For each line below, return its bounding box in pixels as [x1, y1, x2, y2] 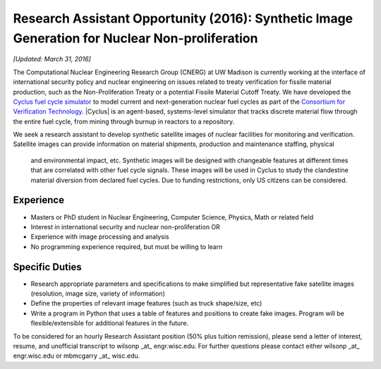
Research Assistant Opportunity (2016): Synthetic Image [13, 11, 353, 26]
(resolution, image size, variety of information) [30, 289, 165, 298]
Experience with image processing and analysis [30, 233, 169, 241]
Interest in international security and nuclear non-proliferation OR [30, 222, 220, 231]
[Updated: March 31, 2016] [13, 55, 91, 63]
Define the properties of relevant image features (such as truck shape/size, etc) [30, 299, 262, 308]
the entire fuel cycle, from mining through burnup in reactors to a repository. [13, 117, 235, 126]
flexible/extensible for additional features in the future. [30, 319, 189, 327]
